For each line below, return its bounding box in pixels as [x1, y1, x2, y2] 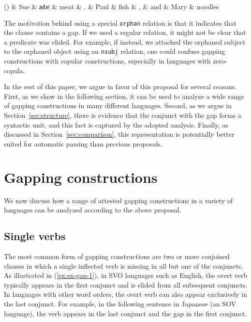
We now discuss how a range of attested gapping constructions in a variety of [4, 195, 233, 205]
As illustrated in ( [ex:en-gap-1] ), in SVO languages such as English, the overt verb [4, 270, 248, 280]
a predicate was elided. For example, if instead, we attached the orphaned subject [4, 36, 246, 47]
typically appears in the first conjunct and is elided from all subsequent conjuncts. [4, 279, 248, 290]
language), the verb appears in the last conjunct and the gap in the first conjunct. [4, 308, 247, 318]
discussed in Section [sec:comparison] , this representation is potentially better [4, 129, 235, 139]
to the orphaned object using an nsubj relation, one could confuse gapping [4, 46, 225, 56]
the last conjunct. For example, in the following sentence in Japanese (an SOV [4, 298, 236, 308]
